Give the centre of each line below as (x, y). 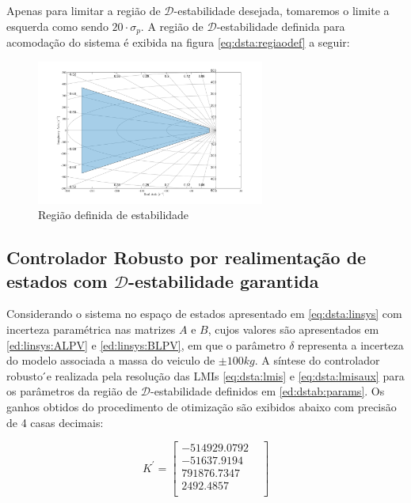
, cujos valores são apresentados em (293, 329)
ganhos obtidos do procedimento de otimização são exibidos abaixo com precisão (202, 406)
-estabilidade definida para (281, 26)
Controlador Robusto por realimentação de (186, 257)
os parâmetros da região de (72, 391)
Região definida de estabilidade (114, 215)
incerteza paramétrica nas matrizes (91, 329)
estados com (57, 280)
